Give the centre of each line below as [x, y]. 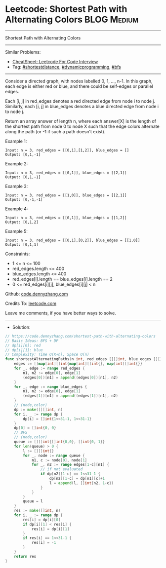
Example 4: [17, 209]
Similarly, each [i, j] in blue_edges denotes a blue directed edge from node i [82, 106]
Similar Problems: [23, 52]
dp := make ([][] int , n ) [39, 410]
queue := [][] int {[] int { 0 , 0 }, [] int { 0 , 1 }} [60, 442]
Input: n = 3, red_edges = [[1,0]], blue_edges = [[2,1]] [66, 195]
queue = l [33, 501]
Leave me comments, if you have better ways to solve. [61, 313]
